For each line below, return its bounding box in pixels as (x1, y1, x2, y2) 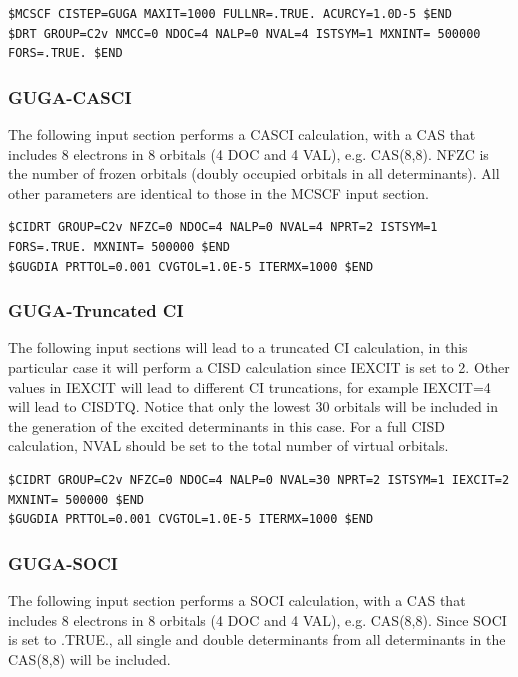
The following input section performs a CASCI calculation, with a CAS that (8, 124, 476, 144)
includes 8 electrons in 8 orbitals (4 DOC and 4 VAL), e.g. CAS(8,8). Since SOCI (8, 609, 507, 630)
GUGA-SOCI (8, 550, 118, 575)
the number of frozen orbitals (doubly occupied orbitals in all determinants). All (8, 163, 500, 184)
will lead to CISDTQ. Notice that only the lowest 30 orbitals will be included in (8, 396, 498, 417)
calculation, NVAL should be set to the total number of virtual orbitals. (8, 435, 449, 456)
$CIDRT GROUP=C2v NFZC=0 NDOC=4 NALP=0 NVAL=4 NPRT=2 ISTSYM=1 (8, 220, 438, 235)
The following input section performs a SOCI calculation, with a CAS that (8, 589, 466, 610)
